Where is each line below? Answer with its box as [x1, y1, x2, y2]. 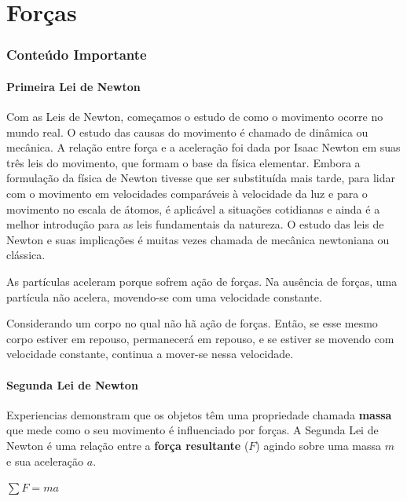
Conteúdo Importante [6, 45, 147, 64]
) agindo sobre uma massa [255, 437, 382, 453]
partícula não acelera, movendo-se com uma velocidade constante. [6, 288, 322, 305]
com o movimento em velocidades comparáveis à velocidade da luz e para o [6, 185, 368, 201]
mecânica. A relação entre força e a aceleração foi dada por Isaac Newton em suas [6, 139, 401, 155]
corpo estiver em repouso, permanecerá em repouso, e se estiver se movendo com [6, 330, 394, 346]
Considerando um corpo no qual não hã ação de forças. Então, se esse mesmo [6, 315, 378, 331]
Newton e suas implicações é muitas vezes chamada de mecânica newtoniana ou [6, 231, 390, 247]
